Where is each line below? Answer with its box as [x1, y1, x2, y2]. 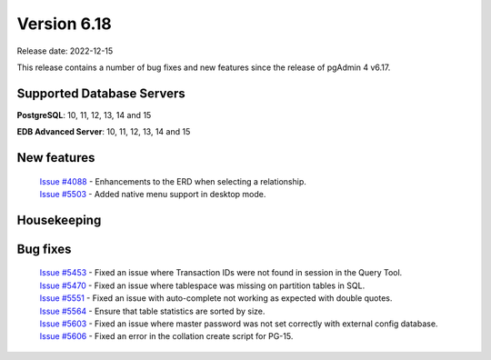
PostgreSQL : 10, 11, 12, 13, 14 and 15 [16, 109, 152, 120]
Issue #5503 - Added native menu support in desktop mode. [39, 189, 266, 200]
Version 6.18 [16, 14, 113, 34]
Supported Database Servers [16, 85, 185, 101]
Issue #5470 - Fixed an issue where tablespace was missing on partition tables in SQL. [39, 280, 366, 291]
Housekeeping [16, 212, 102, 227]
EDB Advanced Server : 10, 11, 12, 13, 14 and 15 [16, 126, 191, 137]
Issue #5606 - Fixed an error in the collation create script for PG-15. [39, 331, 294, 342]
